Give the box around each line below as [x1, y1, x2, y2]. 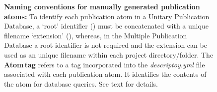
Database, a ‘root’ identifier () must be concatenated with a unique [4, 21, 209, 31]
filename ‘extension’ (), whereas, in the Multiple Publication [4, 30, 187, 40]
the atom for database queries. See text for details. [4, 78, 158, 89]
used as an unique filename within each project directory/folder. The [4, 49, 214, 60]
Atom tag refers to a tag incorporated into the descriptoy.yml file [4, 59, 205, 69]
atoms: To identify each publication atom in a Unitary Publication [4, 11, 210, 21]
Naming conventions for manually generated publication [4, 1, 200, 11]
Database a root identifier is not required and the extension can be [4, 40, 207, 50]
